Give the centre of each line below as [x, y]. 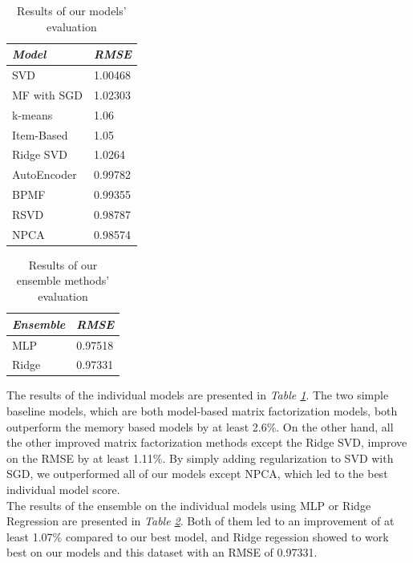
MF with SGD [48, 94]
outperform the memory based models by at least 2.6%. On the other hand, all [200, 426]
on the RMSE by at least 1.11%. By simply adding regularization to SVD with [200, 458]
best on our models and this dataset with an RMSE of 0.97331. [162, 552]
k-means [32, 114]
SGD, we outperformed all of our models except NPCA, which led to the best [197, 474]
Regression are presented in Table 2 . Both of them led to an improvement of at [200, 521]
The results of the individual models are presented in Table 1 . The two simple [198, 395]
